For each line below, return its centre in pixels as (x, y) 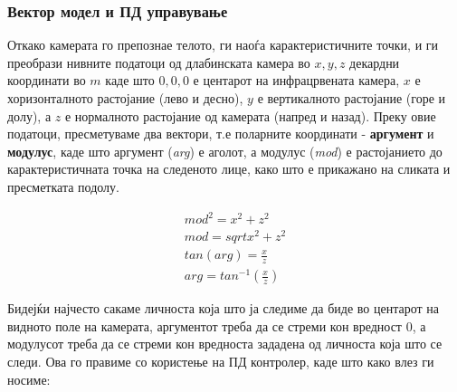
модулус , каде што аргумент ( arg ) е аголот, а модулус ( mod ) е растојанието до (225, 151)
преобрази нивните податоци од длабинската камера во (159, 62)
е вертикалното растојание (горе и (352, 98)
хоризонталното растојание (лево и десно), (125, 98)
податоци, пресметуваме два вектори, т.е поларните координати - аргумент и (221, 134)
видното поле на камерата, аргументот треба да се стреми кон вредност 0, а (217, 325)
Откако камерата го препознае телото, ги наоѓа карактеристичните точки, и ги (223, 45)
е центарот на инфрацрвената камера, (296, 80)
